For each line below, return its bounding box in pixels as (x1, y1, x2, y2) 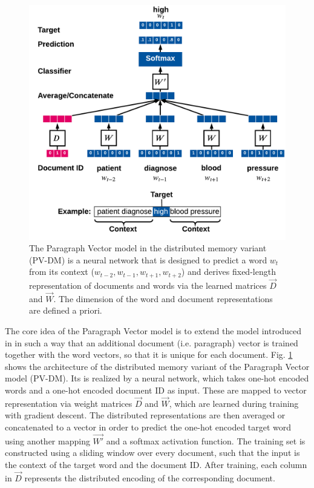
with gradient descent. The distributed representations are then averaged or (5, 409, 286, 421)
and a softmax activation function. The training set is (106, 434, 306, 447)
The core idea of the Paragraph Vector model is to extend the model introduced (5, 325, 302, 337)
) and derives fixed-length (181, 265, 276, 278)
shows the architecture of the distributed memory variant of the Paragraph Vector (5, 360, 310, 372)
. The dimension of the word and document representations (53, 292, 273, 305)
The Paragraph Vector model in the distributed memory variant (29, 242, 267, 254)
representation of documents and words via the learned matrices (29, 279, 267, 292)
